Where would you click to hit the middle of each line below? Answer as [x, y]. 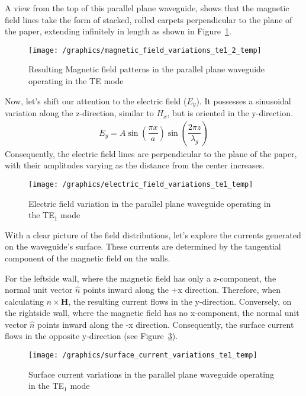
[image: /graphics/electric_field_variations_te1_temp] [141, 184]
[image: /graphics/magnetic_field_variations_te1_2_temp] [145, 50]
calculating [25, 301]
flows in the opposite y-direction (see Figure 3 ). [91, 336]
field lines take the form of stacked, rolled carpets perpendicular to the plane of [149, 19]
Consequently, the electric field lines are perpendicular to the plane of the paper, [151, 153]
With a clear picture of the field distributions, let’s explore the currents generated [153, 234]
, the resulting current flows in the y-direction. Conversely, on [180, 301]
